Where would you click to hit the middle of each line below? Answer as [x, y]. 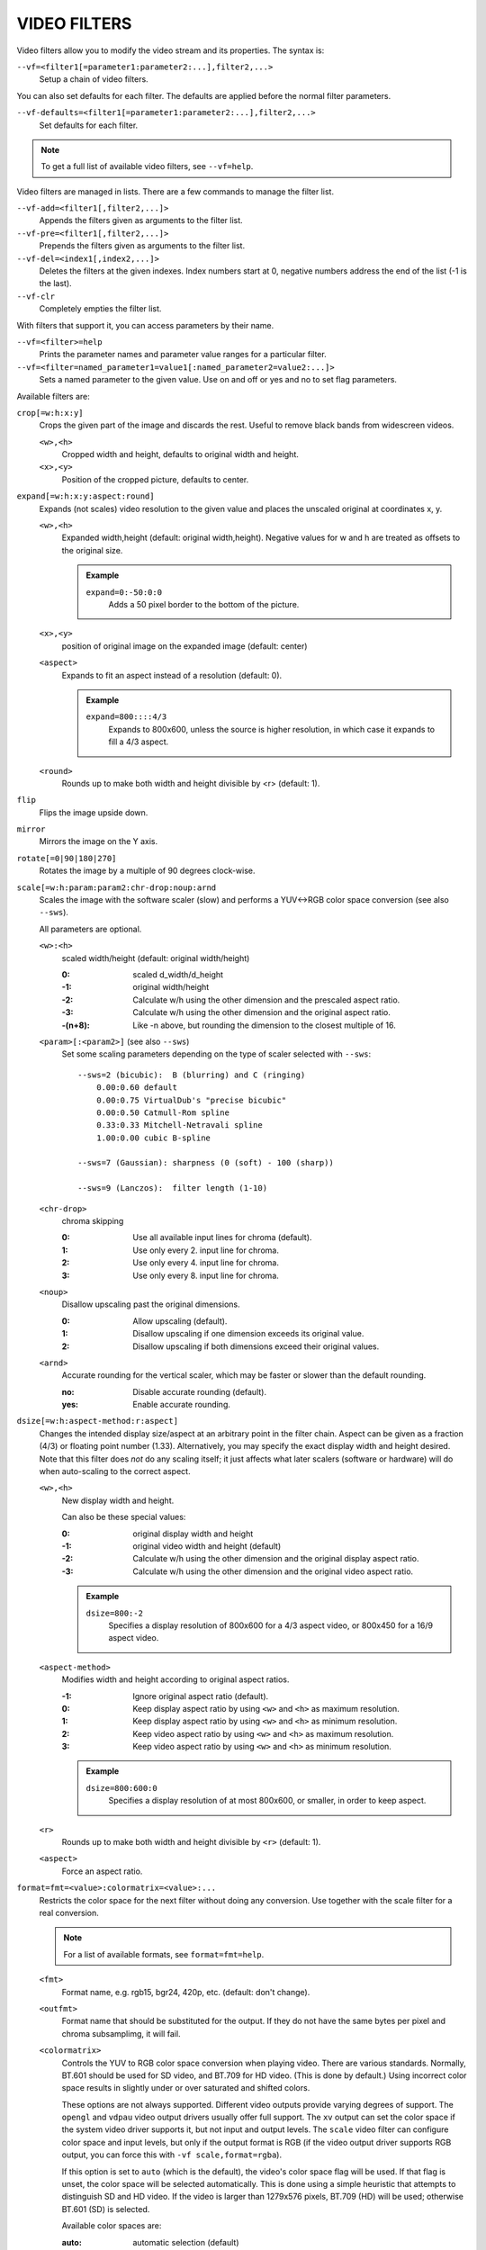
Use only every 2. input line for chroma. [206, 1250]
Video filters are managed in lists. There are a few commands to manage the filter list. [175, 191]
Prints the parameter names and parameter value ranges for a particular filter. [183, 355]
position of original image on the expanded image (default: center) [184, 646]
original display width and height [193, 1534]
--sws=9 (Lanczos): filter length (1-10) [173, 1188]
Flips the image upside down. [94, 812]
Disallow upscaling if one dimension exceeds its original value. [248, 1334]
